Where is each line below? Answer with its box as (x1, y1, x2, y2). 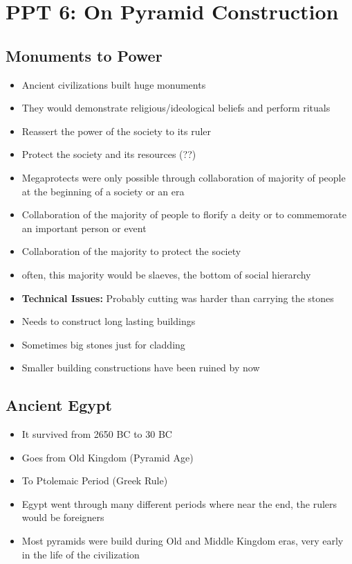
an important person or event (21, 220, 147, 235)
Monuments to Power (6, 44, 163, 66)
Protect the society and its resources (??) (21, 147, 196, 161)
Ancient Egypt (6, 394, 112, 416)
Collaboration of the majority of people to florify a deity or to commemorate (21, 207, 347, 222)
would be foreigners (21, 510, 104, 525)
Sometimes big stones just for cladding (21, 337, 185, 351)
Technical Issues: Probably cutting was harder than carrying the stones (21, 290, 334, 305)
